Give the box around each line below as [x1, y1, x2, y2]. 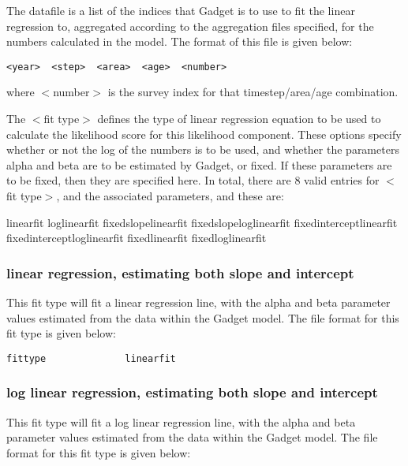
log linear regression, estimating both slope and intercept [6, 382, 378, 402]
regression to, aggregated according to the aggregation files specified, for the [6, 17, 374, 34]
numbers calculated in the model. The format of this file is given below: [6, 33, 353, 50]
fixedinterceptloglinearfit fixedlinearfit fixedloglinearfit [6, 229, 267, 246]
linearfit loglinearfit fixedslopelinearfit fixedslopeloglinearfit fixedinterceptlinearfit [6, 214, 398, 230]
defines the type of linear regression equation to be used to [97, 110, 381, 127]
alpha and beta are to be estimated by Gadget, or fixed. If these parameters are [6, 156, 392, 173]
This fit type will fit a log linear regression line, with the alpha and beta [6, 413, 356, 430]
